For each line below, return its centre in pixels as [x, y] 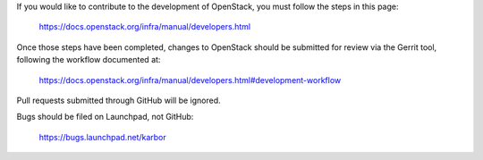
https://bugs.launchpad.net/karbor [102, 137]
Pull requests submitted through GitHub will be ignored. [119, 100]
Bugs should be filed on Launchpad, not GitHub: [105, 117]
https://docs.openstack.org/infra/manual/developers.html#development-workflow [190, 80]
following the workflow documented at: [89, 60]
